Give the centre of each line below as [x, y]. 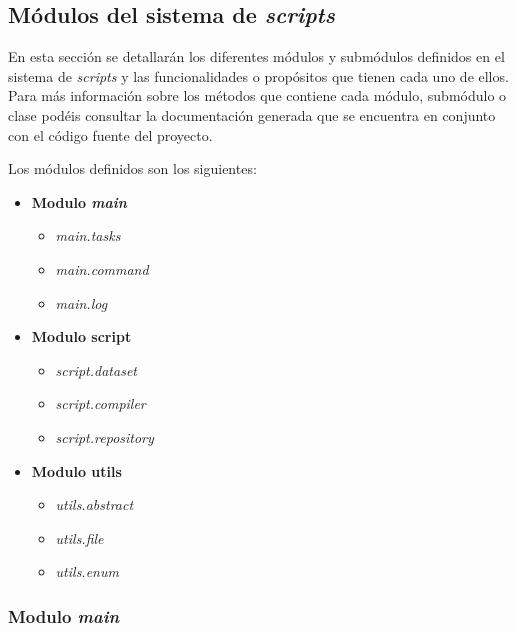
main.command [102, 268]
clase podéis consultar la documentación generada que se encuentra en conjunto [252, 114]
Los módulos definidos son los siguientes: [132, 168]
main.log [81, 302]
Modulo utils [76, 470]
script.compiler [100, 403]
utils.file [79, 537]
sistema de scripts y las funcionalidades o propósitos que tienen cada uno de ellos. [258, 75]
